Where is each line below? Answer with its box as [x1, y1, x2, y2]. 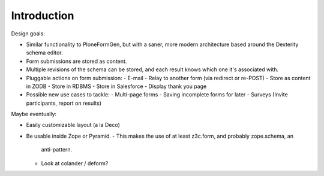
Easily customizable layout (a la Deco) [26, 122, 120, 129]
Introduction [11, 9, 74, 22]
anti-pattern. [41, 146, 73, 153]
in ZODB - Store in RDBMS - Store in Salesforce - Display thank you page [26, 83, 207, 90]
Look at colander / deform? [41, 159, 109, 167]
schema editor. [26, 49, 63, 56]
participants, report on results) [26, 99, 102, 107]
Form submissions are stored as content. [26, 57, 127, 65]
